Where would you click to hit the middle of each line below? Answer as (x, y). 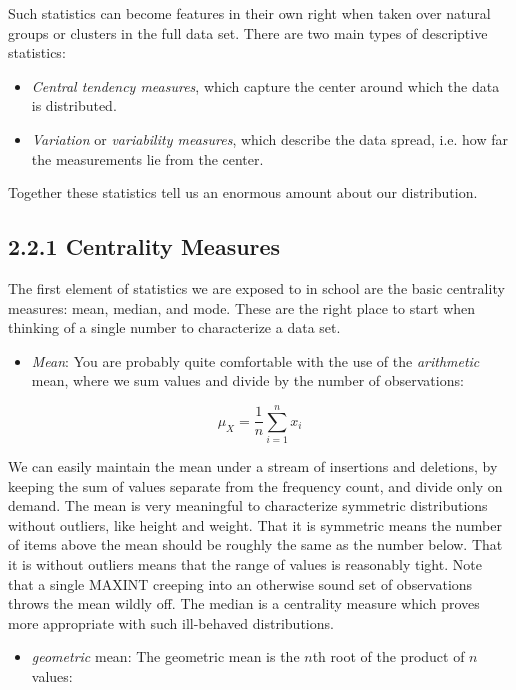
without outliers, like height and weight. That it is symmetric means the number (255, 524)
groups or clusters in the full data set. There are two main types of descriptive (248, 32)
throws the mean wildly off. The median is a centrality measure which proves (244, 603)
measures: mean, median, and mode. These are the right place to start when (242, 307)
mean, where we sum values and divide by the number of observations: (247, 380)
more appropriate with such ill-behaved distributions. (171, 622)
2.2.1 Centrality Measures (144, 246)
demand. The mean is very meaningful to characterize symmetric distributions (248, 505)
